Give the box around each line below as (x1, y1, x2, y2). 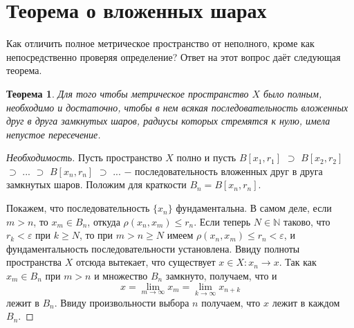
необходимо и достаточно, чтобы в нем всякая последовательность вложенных (6, 100, 348, 114)
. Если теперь (194, 214, 251, 228)
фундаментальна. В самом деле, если (176, 201, 332, 215)
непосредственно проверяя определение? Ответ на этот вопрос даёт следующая (6, 49, 341, 64)
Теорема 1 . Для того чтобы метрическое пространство (6, 86, 249, 100)
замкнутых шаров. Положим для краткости (6, 177, 187, 192)
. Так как (279, 255, 317, 269)
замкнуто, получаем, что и (165, 268, 277, 283)
